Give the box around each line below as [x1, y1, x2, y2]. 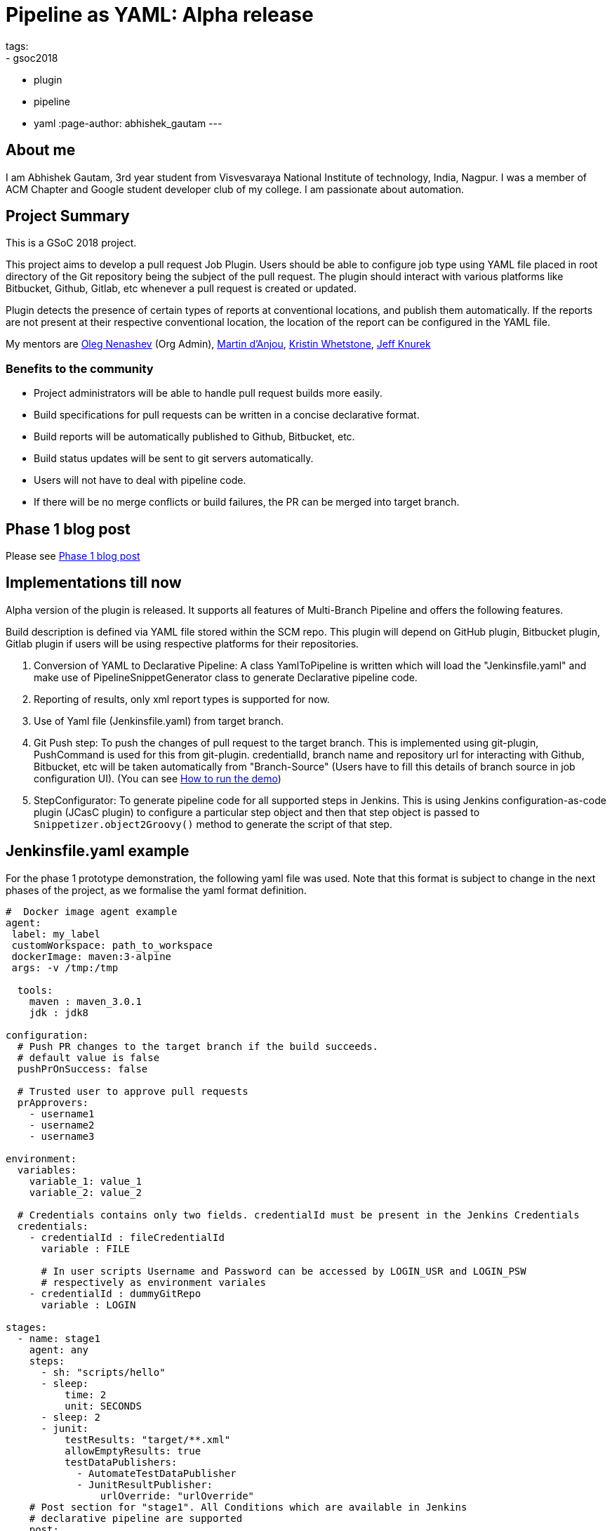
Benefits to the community [6, 361, 154, 376]
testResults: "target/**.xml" [65, 1433, 231, 1445]
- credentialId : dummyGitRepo [29, 1287, 201, 1299]
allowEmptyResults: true [65, 1445, 201, 1457]
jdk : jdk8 [29, 1006, 89, 1018]
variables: [17, 1164, 77, 1176]
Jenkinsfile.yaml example [6, 842, 189, 860]
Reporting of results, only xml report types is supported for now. [34, 692, 330, 705]
